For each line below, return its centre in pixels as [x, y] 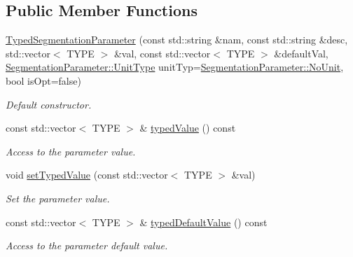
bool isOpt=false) [43, 80]
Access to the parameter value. [71, 151]
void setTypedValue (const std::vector [87, 175]
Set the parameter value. [58, 198]
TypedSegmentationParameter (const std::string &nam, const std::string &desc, [177, 40]
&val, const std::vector [162, 53]
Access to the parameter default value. [87, 245]
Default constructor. [49, 104]
